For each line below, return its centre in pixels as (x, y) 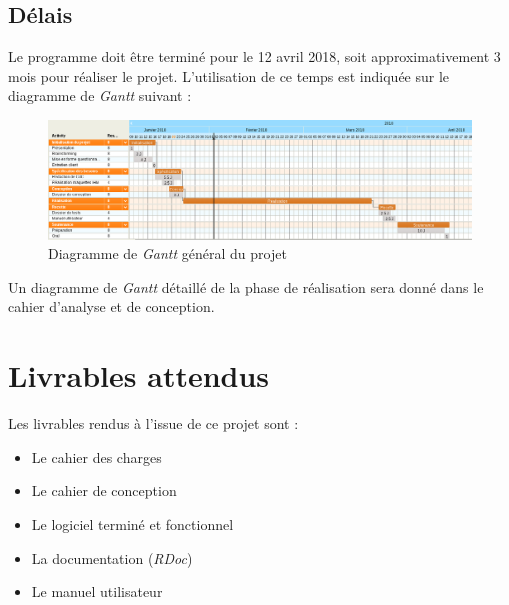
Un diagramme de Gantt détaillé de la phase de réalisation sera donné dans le (246, 286)
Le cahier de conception (104, 490)
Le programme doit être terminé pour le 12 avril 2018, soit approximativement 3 (254, 56)
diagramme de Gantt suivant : (100, 95)
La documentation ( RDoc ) (112, 557)
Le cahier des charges (96, 456)
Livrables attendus (139, 375)
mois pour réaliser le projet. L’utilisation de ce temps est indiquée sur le (229, 75)
